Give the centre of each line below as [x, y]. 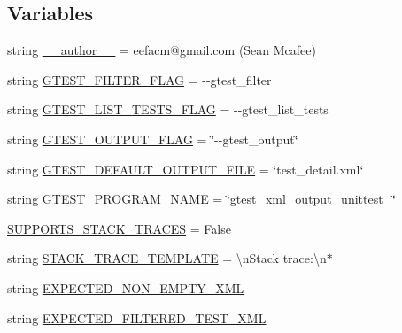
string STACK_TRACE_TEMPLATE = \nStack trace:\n [167, 258]
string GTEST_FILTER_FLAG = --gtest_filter [139, 79]
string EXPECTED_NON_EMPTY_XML [126, 287]
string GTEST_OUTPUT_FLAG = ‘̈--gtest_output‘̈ [153, 139]
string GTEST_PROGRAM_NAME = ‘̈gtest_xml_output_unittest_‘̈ [202, 199]
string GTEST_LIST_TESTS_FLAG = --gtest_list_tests [168, 109]
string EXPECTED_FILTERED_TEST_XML [137, 318]
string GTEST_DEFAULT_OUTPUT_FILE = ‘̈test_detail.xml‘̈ [186, 169]
